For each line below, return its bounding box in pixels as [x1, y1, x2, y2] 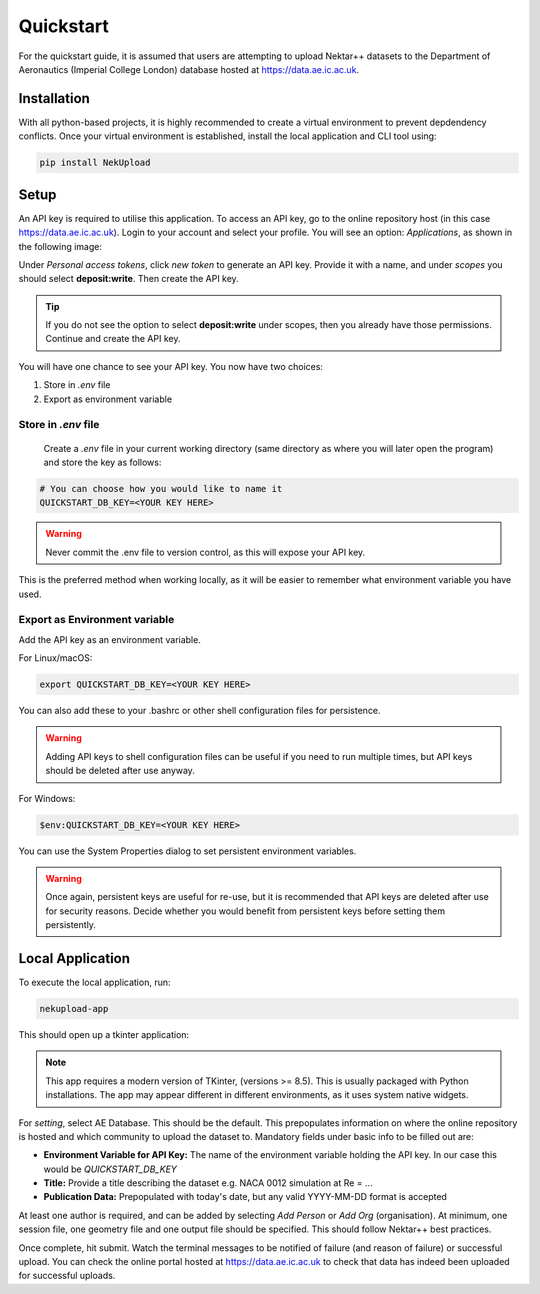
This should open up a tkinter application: [18, 1028, 190, 1040]
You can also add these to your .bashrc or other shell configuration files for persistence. [18, 705, 381, 716]
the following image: [18, 240, 102, 252]
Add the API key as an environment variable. [18, 633, 202, 645]
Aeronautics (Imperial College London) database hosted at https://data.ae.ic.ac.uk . [18, 63, 360, 75]
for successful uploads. [18, 1270, 116, 1282]
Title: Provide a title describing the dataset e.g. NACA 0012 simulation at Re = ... [43, 1177, 374, 1189]
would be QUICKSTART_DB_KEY [43, 1163, 177, 1175]
